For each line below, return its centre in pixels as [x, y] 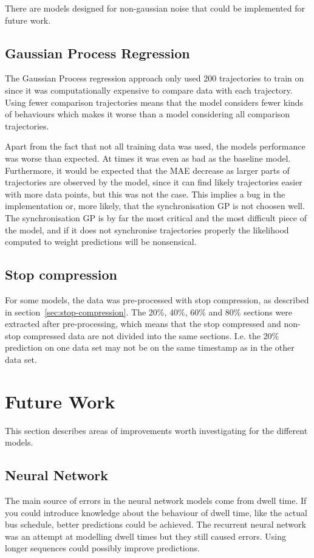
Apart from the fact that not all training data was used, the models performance [155, 146]
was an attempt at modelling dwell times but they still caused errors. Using [145, 536]
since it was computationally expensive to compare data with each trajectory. [149, 90]
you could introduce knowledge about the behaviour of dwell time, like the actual [156, 512]
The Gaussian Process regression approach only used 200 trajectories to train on [155, 78]
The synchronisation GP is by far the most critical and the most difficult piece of [156, 217]
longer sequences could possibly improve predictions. [102, 548]
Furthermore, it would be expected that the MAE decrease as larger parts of [147, 170]
